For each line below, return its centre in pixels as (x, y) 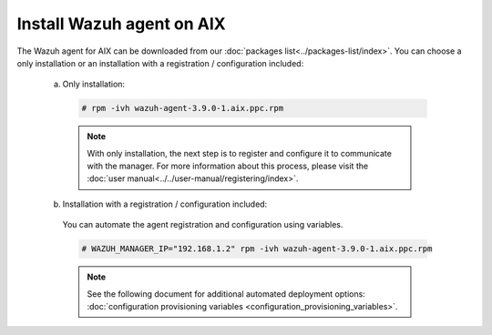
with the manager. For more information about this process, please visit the (228, 166)
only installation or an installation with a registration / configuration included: (160, 63)
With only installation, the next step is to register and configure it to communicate (239, 153)
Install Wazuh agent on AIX (122, 24)
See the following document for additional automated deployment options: (226, 294)
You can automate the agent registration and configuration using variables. (203, 225)
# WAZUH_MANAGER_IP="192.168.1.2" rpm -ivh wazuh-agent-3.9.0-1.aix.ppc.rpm (257, 249)
